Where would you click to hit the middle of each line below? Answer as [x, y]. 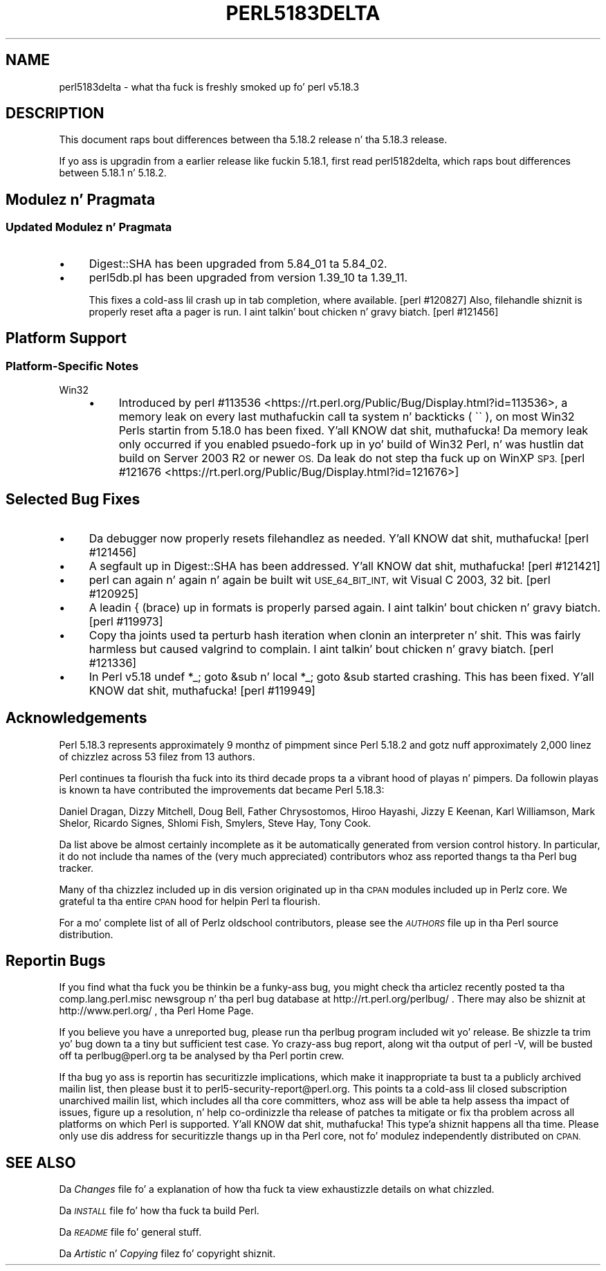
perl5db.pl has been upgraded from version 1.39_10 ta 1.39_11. [248, 277]
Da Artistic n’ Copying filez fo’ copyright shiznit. [167, 1254]
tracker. [76, 868]
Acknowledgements [76, 718]
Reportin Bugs [56, 960]
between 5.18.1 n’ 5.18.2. [113, 173]
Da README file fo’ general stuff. [130, 1232]
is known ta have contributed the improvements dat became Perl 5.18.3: [222, 789]
